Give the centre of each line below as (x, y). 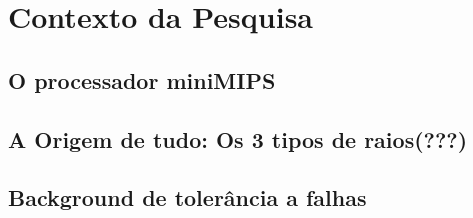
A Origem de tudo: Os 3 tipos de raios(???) (238, 138)
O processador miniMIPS (142, 79)
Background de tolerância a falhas (187, 197)
